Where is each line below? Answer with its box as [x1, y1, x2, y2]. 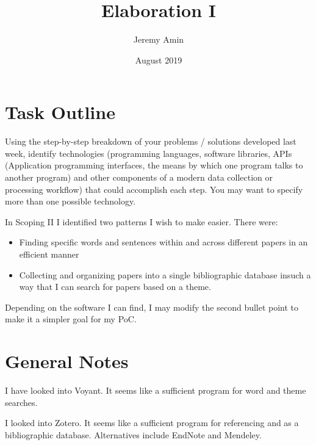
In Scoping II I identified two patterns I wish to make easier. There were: [5, 215, 278, 228]
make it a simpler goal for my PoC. [5, 313, 137, 325]
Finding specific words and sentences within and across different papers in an [19, 236, 308, 248]
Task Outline [5, 99, 115, 125]
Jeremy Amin [133, 33, 184, 46]
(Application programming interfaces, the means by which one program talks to [5, 159, 303, 172]
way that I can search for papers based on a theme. [19, 280, 211, 293]
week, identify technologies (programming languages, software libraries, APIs [5, 147, 292, 159]
